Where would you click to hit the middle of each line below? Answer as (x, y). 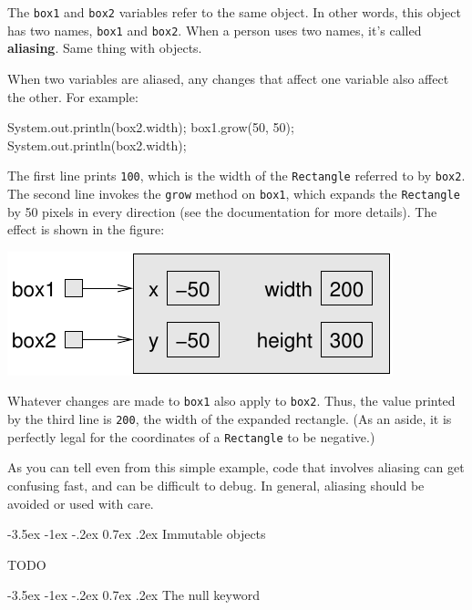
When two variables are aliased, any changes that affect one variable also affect (228, 78)
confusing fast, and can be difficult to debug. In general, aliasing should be (216, 485)
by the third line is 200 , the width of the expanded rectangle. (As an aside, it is (230, 419)
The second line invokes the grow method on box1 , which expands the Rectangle (234, 193)
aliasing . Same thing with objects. (105, 48)
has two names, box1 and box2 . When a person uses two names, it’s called (215, 30)
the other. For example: (73, 96)
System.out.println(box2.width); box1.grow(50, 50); (151, 127)
